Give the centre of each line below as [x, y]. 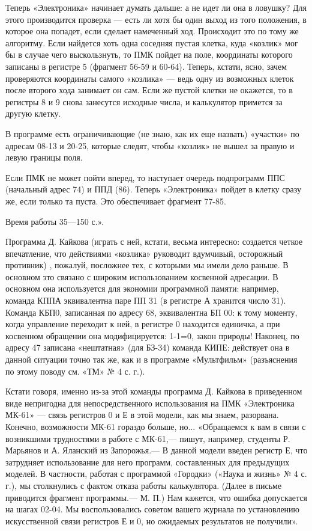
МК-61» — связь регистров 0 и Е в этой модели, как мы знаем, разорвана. [142, 415]
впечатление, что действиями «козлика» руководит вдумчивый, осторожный [144, 253]
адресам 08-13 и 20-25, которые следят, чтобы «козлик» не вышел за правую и [150, 145]
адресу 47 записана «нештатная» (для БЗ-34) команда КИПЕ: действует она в [148, 347]
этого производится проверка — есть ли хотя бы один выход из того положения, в [156, 19]
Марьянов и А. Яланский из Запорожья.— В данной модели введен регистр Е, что [157, 450]
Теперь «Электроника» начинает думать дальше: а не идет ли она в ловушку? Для [156, 7]
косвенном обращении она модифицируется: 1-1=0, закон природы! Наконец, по [152, 335]
